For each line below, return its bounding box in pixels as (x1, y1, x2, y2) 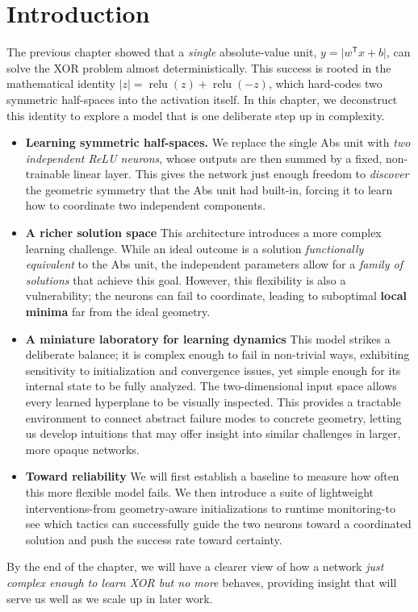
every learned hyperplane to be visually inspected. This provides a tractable (25, 393, 401, 410)
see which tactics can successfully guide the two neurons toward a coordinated (25, 515, 412, 532)
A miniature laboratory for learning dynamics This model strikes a (25, 330, 391, 347)
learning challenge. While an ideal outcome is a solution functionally (25, 239, 364, 256)
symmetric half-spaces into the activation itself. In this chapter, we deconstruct (6, 90, 398, 107)
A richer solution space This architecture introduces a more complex (25, 224, 382, 241)
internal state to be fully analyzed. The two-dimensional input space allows (25, 377, 397, 394)
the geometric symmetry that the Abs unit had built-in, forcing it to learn (25, 181, 393, 198)
